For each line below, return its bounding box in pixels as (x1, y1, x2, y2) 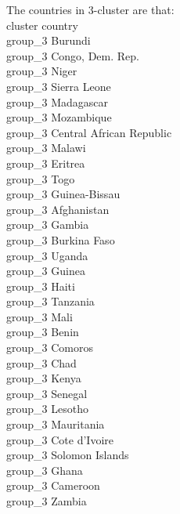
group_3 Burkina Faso (6, 231, 115, 248)
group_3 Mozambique (6, 109, 112, 125)
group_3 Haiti (6, 277, 75, 294)
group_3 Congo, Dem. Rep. (6, 47, 139, 63)
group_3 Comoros (6, 339, 93, 356)
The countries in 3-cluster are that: (6, 2, 175, 17)
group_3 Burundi (6, 32, 91, 49)
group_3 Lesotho (6, 400, 88, 417)
